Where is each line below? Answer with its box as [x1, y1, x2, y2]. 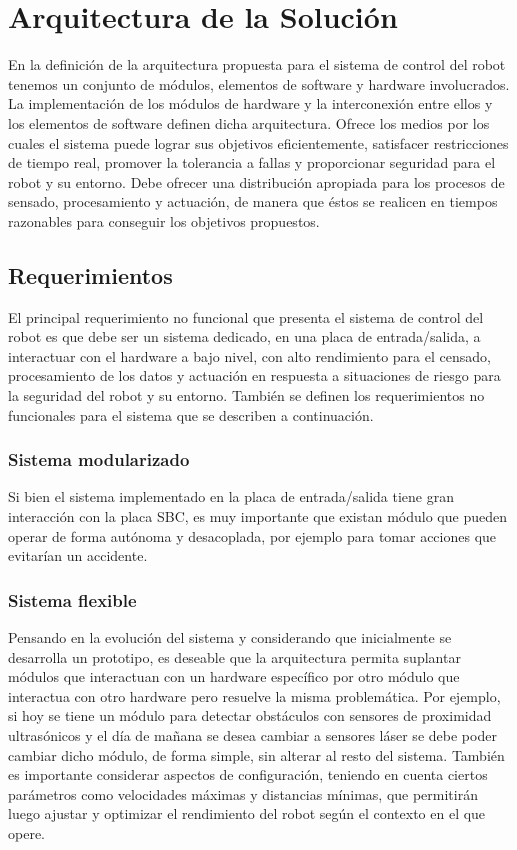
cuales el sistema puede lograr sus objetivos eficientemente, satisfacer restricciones [8, 132, 509, 153]
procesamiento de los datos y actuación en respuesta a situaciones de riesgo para [8, 365, 501, 386]
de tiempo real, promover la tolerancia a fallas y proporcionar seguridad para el [8, 152, 496, 173]
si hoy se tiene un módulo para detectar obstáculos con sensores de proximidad [8, 705, 492, 726]
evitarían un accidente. [8, 545, 148, 566]
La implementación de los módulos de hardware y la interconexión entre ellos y [8, 93, 493, 114]
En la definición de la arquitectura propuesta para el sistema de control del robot [8, 54, 506, 75]
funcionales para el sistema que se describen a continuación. [8, 404, 374, 425]
